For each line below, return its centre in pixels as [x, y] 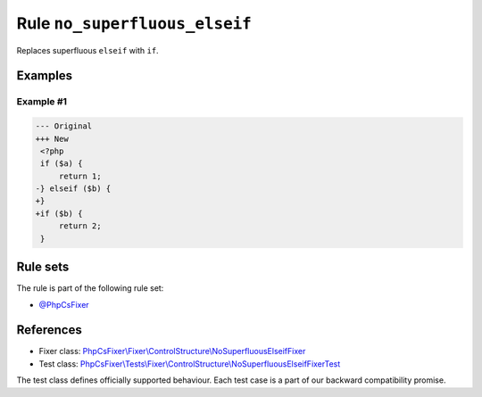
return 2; [80, 226]
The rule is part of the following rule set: [90, 288]
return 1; [80, 176]
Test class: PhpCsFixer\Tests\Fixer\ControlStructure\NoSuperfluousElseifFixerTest [190, 364]
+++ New [52, 139]
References [49, 330]
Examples [45, 76]
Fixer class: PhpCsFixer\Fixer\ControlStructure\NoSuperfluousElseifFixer [172, 352]
